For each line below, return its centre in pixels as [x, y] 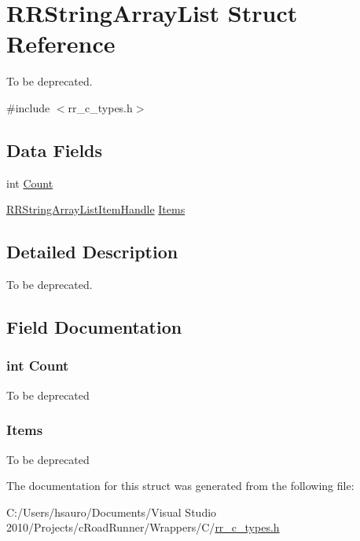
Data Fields [55, 150]
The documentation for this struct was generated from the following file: [180, 486]
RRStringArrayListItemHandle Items [96, 209]
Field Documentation [94, 327]
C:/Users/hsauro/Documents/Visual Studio [112, 512]
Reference [61, 44]
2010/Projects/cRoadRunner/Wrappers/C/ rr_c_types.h [143, 527]
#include [28, 107]
